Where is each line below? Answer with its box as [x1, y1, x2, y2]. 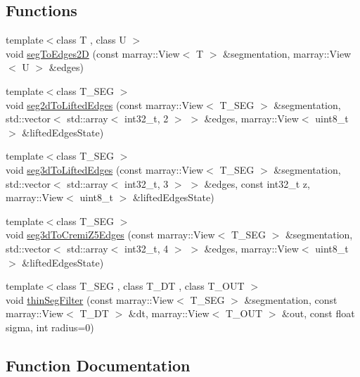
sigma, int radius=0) [6, 319, 94, 334]
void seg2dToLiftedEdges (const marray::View [6, 97, 204, 112]
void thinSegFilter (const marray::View [6, 292, 174, 307]
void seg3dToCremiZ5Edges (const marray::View [6, 227, 215, 242]
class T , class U [56, 32, 127, 47]
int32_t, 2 [124, 111, 169, 126]
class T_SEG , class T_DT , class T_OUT [56, 279, 245, 293]
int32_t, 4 [124, 241, 169, 255]
